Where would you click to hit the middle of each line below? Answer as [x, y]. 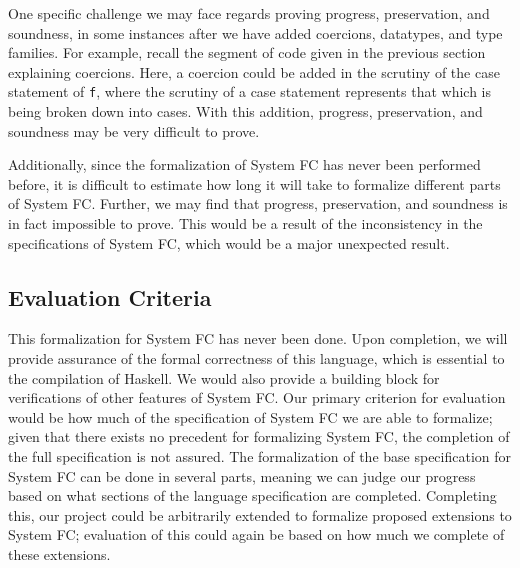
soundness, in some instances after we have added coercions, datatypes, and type [255, 32]
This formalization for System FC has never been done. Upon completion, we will [258, 338]
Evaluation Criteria [110, 296]
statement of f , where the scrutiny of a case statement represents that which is [250, 91]
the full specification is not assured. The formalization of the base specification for [260, 455]
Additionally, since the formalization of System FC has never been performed [244, 164]
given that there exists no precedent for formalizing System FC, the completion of [259, 436]
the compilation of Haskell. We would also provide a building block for [224, 377]
